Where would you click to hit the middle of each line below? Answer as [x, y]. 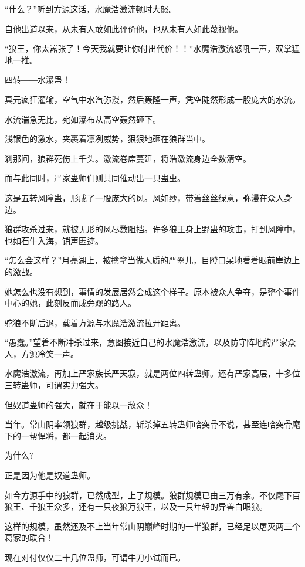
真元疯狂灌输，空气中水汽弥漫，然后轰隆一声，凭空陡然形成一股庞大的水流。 [152, 99]
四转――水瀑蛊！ [38, 79]
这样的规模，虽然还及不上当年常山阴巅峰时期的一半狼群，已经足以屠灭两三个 [152, 526]
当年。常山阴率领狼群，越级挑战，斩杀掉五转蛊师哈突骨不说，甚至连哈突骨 [148, 424]
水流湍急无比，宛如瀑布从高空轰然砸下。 [83, 119]
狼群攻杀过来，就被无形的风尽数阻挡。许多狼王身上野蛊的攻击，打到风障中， [152, 229]
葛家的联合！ [29, 537]
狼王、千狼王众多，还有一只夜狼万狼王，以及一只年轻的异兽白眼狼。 [136, 506]
